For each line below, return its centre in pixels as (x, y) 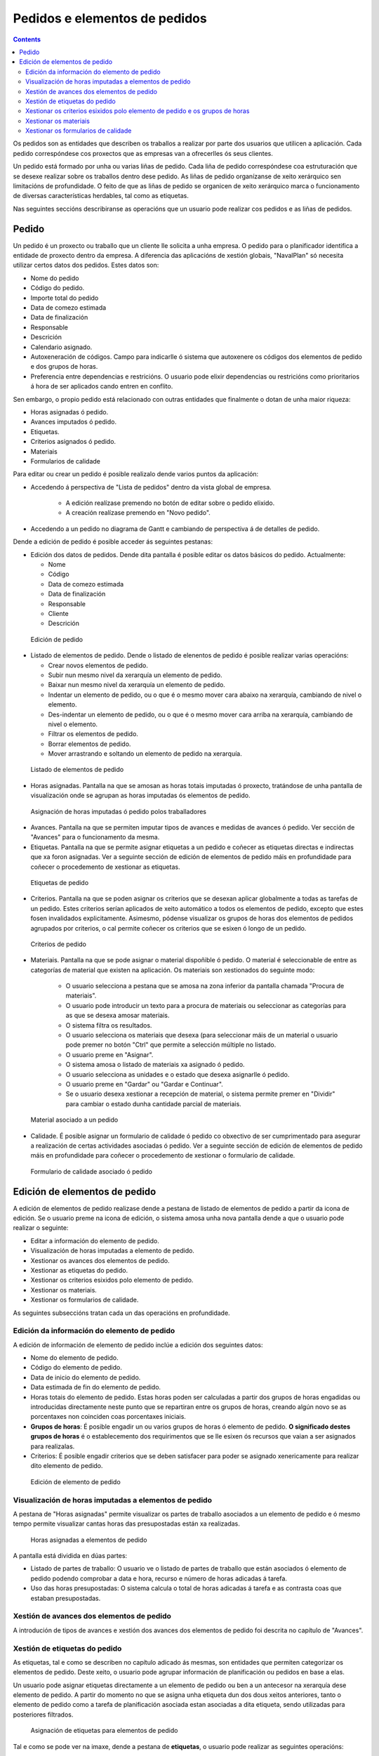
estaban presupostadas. (66, 1598)
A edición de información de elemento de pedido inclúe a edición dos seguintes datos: (138, 1344)
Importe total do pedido (65, 298)
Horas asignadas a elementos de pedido (89, 1540)
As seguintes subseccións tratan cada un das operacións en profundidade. (122, 1313)
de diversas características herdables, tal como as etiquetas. (101, 196)
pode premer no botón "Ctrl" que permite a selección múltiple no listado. (171, 1045)
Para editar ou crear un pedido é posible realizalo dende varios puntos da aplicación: (136, 474)
